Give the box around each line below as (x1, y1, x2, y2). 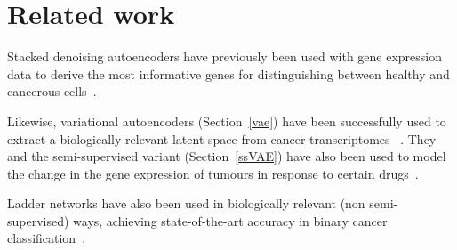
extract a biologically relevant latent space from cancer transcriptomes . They (7, 129, 437, 148)
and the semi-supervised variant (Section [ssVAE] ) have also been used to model (7, 147, 446, 165)
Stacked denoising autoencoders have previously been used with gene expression (7, 47, 443, 66)
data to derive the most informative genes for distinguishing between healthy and (7, 64, 450, 83)
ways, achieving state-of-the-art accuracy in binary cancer (73, 211, 388, 230)
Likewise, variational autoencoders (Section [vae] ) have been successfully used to (7, 111, 446, 130)
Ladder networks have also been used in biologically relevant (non (7, 194, 365, 213)
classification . (7, 229, 86, 247)
